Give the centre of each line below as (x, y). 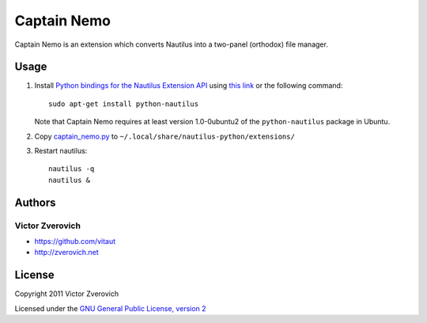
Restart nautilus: (61, 151)
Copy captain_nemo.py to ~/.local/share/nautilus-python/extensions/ (165, 136)
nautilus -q (72, 169)
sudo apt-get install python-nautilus (124, 104)
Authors (35, 202)
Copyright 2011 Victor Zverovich (67, 294)
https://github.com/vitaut (75, 241)
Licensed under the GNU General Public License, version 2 (110, 308)
